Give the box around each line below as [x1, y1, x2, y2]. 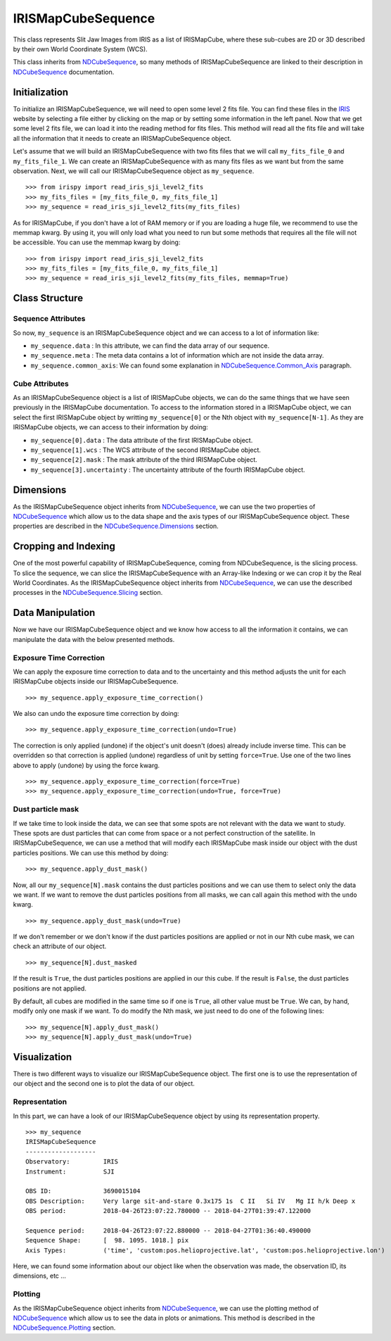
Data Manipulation [13, 607, 96, 619]
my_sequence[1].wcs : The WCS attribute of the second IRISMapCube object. [30, 446, 262, 454]
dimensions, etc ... [13, 1271, 67, 1280]
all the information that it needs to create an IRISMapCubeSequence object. [13, 134, 232, 142]
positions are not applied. [13, 984, 87, 993]
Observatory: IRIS [25, 1158, 119, 1166]
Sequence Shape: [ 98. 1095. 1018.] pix [25, 1236, 189, 1245]
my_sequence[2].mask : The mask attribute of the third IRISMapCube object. [30, 455, 257, 464]
